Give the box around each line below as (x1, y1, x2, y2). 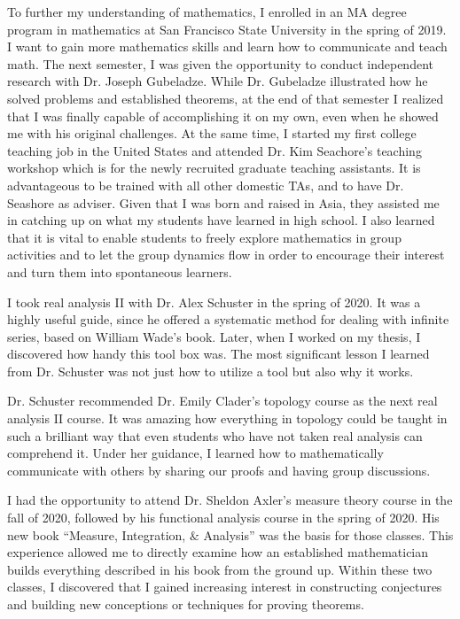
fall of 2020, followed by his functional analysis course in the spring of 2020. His (7, 508, 440, 527)
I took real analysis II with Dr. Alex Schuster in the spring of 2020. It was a (7, 292, 421, 311)
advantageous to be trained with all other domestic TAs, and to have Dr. (7, 175, 404, 194)
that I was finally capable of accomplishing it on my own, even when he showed (7, 106, 439, 125)
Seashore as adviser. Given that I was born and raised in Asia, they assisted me (7, 193, 440, 212)
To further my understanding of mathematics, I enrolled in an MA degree (7, 3, 407, 20)
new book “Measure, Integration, (7, 525, 186, 544)
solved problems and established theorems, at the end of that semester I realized (7, 89, 444, 107)
